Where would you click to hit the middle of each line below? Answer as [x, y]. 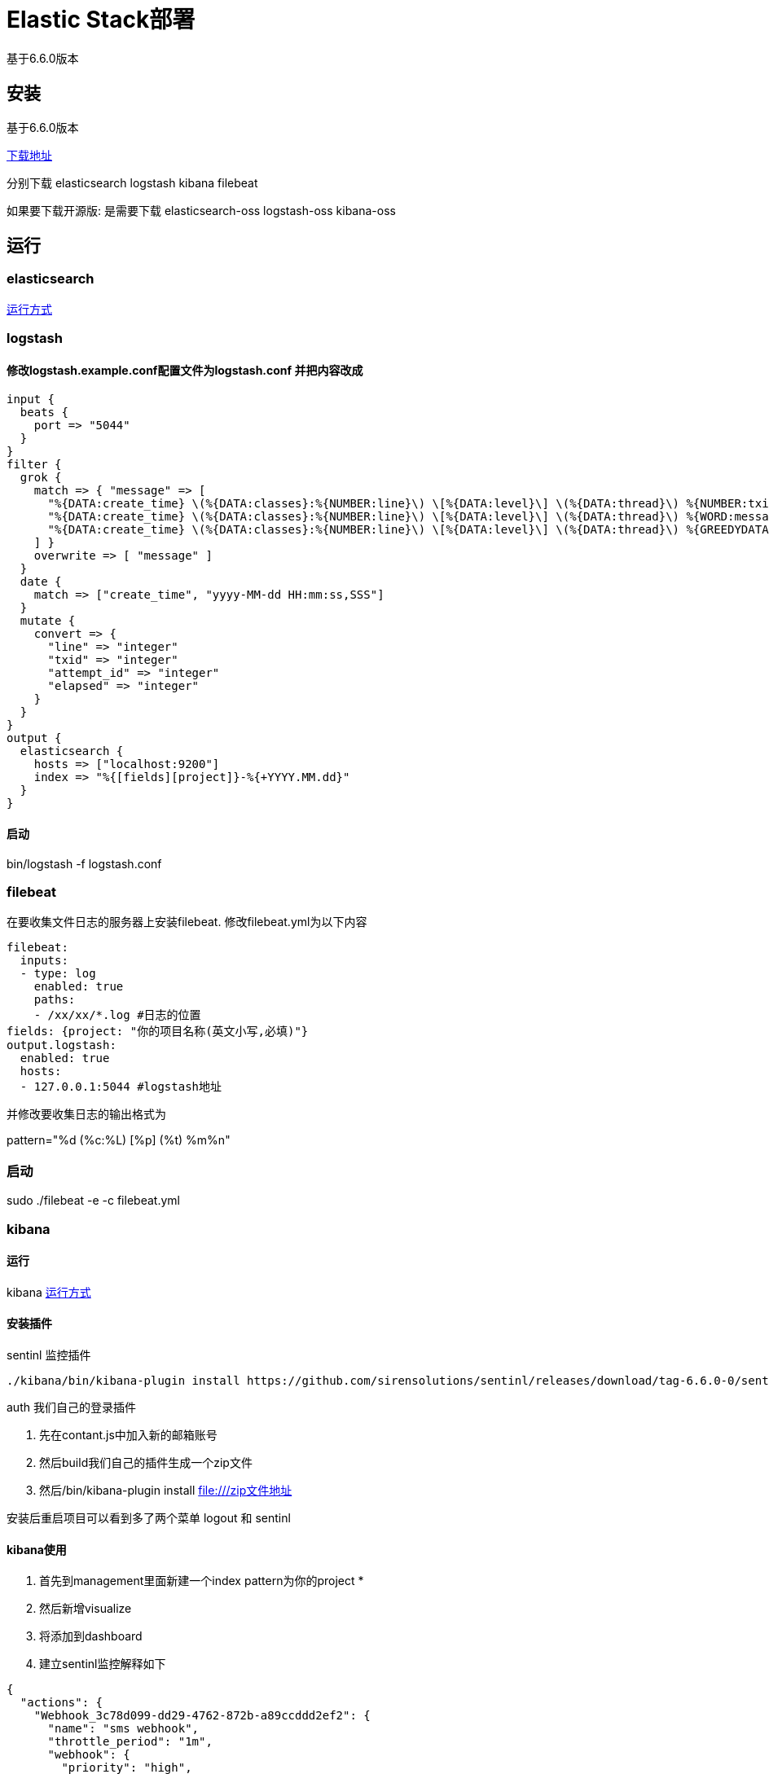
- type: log [58, 974]
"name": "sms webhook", [123, 1729]
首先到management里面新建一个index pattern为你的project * [202, 1581]
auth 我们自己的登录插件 [71, 1407]
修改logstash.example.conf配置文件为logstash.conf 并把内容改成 [185, 370]
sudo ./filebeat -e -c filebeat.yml [93, 1201]
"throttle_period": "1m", [130, 1742]
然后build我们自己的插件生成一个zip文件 [146, 1462]
